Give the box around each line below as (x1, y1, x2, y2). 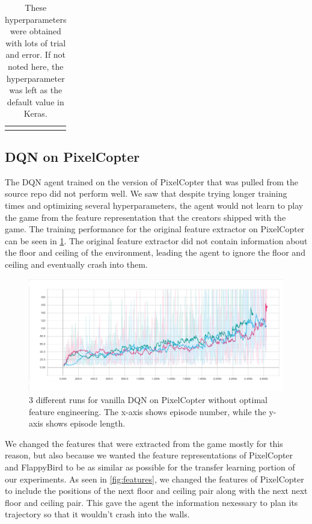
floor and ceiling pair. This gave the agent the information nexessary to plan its (5, 496, 298, 508)
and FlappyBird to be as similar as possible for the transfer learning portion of (5, 460, 295, 473)
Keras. (23, 107, 47, 120)
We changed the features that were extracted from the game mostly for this (5, 437, 283, 449)
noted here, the (7, 60, 64, 72)
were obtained (10, 25, 61, 37)
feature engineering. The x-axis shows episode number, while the (29, 405, 266, 418)
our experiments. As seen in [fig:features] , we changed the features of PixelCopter (5, 472, 304, 485)
